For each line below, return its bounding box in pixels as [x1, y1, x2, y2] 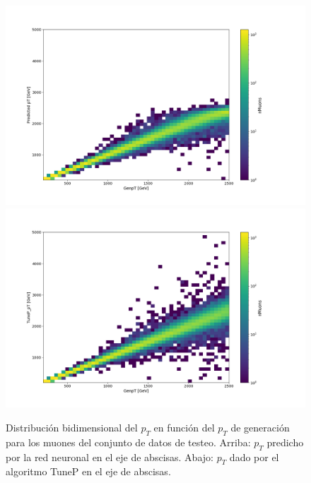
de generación [230, 419, 290, 434]
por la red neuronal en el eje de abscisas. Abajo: [6, 449, 213, 464]
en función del [153, 419, 215, 434]
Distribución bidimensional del [6, 419, 138, 434]
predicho [266, 434, 304, 449]
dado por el [229, 449, 279, 464]
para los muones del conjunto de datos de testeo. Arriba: [6, 434, 251, 449]
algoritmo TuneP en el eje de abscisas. [6, 464, 171, 479]
